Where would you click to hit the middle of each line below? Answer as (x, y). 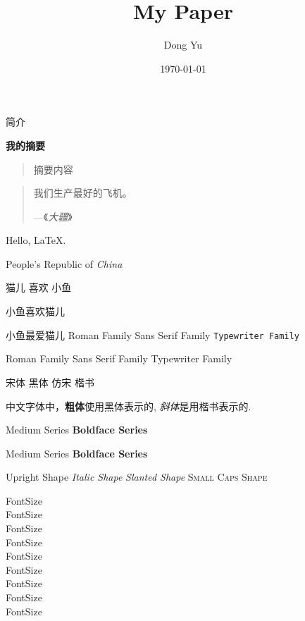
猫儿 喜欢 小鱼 (39, 287)
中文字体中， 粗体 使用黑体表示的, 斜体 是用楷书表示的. (129, 406)
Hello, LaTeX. (36, 240)
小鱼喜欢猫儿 (35, 311)
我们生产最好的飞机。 (83, 193)
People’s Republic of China (64, 263)
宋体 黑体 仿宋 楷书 (50, 382)
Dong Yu (183, 45)
